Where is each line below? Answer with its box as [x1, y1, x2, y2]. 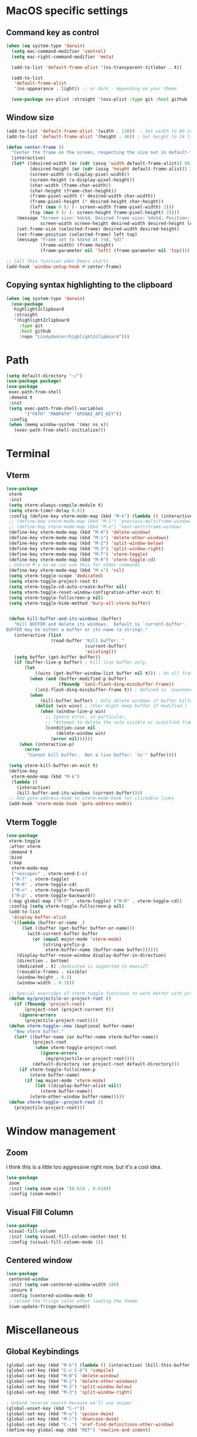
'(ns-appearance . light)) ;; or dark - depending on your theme [13, 86, 177, 92]
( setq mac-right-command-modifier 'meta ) [11, 54, 114, 60]
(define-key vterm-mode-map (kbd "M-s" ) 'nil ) [8, 567, 125, 574]
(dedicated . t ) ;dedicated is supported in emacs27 [16, 963, 148, 969]
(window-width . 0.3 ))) [16, 980, 75, 986]
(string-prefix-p [43, 942, 85, 948]
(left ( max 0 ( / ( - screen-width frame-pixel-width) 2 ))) [29, 204, 175, 210]
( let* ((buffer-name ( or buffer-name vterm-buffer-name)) [13, 1034, 159, 1040]
